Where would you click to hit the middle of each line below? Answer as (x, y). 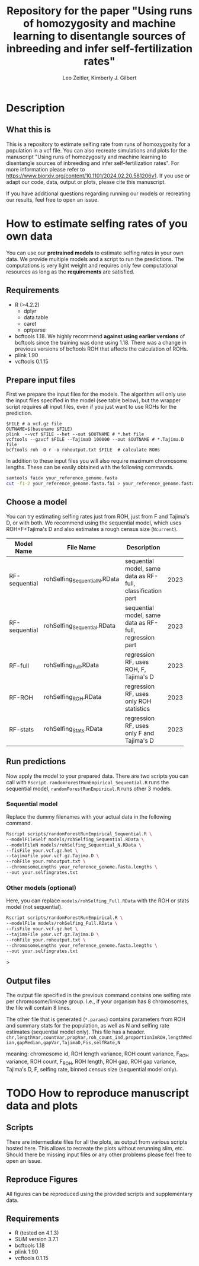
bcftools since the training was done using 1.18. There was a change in (100, 342)
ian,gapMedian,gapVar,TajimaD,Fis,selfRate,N (63, 1043)
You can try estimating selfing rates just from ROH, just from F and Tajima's (98, 516)
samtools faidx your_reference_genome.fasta (62, 478)
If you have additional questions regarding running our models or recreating (98, 193)
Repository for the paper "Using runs (99, 11)
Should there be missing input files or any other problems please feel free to (99, 1154)
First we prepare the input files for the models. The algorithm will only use (96, 394)
